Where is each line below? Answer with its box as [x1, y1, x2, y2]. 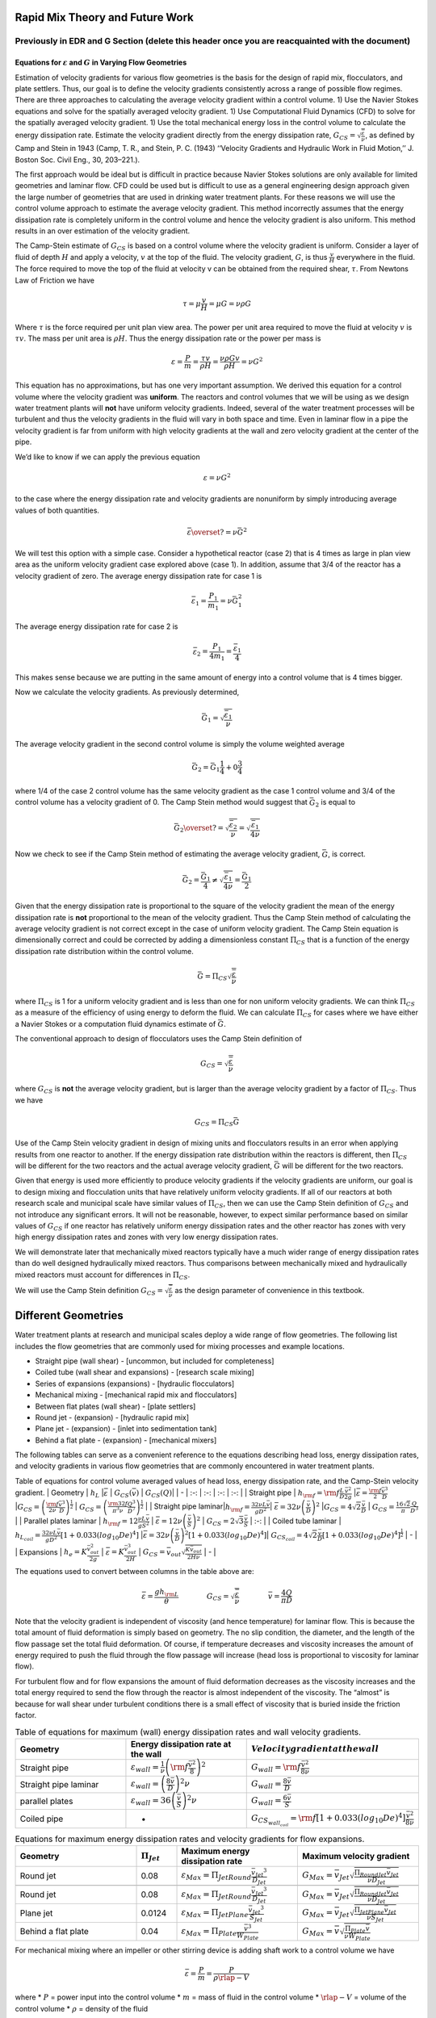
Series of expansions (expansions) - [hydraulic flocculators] [35, 1379, 235, 1388]
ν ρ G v [219, 354, 240, 363]
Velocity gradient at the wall [250, 1744, 379, 1754]
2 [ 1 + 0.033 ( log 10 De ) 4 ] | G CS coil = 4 [184, 1529, 308, 1543]
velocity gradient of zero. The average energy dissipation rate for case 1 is [15, 571, 262, 580]
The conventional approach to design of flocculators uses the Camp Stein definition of [15, 1034, 303, 1044]
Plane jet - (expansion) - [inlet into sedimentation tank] [35, 1424, 217, 1434]
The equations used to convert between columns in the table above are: [15, 1566, 254, 1576]
